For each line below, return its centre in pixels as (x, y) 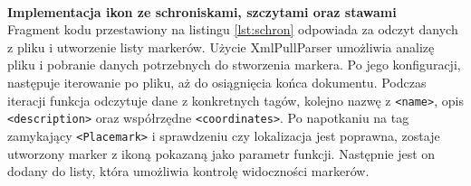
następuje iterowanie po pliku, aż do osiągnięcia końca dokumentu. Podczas (217, 82)
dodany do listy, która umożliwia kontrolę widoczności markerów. (188, 171)
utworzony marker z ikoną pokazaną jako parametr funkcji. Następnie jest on (221, 153)
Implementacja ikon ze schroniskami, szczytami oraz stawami (202, 11)
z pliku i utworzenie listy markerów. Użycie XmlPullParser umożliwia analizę (221, 46)
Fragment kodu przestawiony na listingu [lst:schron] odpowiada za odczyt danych (233, 29)
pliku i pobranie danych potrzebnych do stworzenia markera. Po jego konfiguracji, (234, 65)
